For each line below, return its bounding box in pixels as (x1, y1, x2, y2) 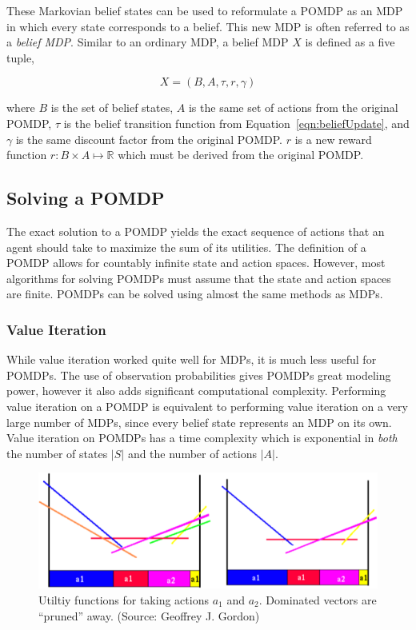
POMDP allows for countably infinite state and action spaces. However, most (6, 254, 386, 271)
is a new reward (294, 130, 372, 147)
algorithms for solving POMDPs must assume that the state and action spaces (6, 269, 391, 286)
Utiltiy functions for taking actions (38, 591, 209, 608)
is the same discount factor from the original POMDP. (15, 130, 282, 147)
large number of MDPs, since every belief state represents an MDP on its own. (6, 413, 392, 430)
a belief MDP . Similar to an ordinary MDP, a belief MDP (6, 34, 289, 50)
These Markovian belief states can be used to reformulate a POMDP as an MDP (6, 2, 403, 18)
